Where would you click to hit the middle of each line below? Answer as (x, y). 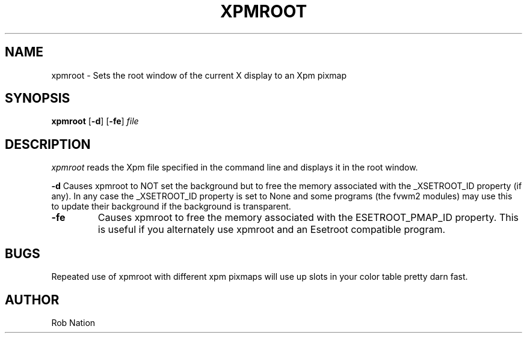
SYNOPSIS (38, 98)
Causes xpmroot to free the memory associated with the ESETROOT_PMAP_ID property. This (308, 218)
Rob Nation (73, 322)
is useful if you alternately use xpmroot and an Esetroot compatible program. (272, 230)
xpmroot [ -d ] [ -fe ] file (95, 121)
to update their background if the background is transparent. (171, 207)
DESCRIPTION (48, 144)
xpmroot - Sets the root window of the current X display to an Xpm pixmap (199, 75)
